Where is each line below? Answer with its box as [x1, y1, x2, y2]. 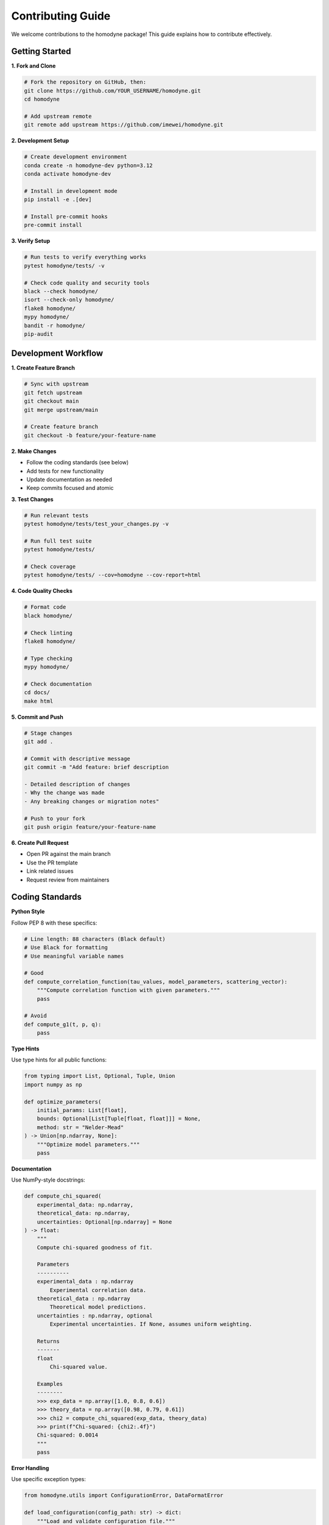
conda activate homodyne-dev [24, 171, 111, 178]
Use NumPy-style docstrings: [11, 1176, 85, 1183]
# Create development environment [24, 153, 127, 160]
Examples [37, 1380, 63, 1387]
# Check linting [24, 629, 73, 636]
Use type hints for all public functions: [11, 1056, 107, 1064]
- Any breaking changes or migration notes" [24, 798, 160, 805]
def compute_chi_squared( [24, 1193, 102, 1200]
